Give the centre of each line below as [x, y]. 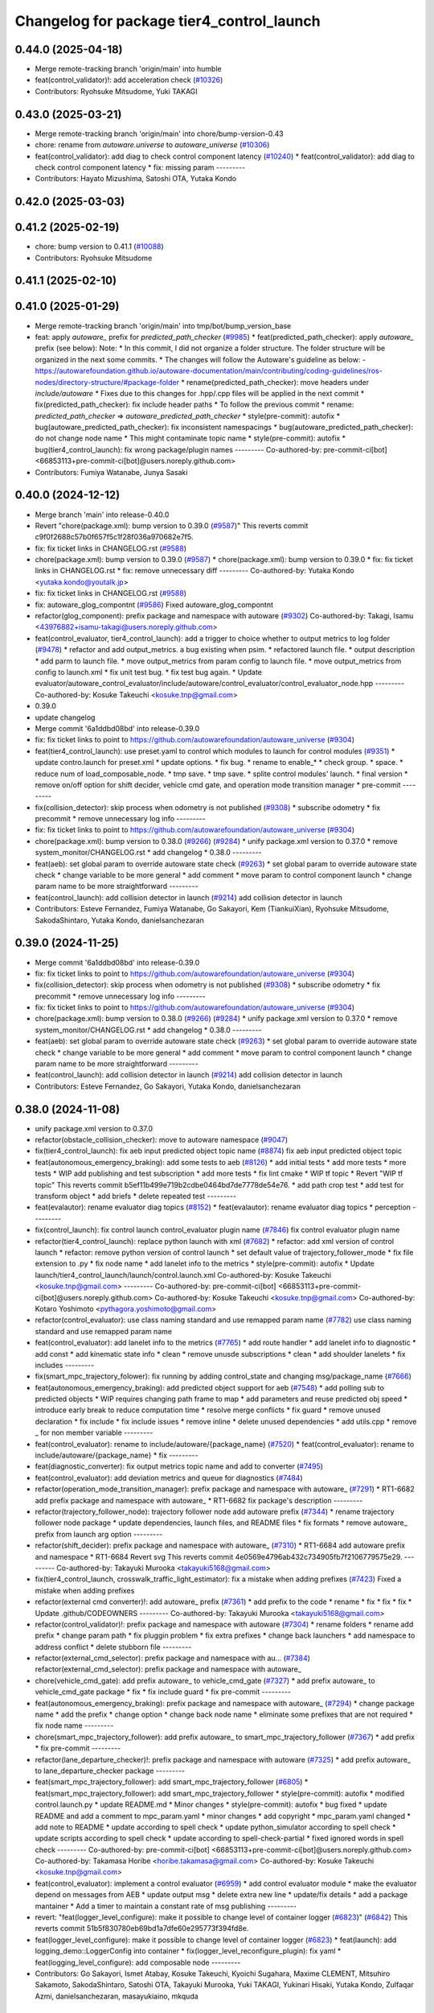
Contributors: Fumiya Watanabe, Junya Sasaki [111, 472]
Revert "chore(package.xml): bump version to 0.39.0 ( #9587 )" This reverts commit [172, 525]
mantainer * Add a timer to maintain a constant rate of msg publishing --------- [166, 1906]
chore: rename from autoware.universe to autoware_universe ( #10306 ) [152, 145]
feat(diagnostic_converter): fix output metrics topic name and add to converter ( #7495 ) [179, 1466]
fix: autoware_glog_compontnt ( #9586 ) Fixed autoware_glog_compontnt [154, 605]
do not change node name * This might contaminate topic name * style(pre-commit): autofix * [190, 438]
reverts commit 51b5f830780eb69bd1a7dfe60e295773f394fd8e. [142, 1928]
